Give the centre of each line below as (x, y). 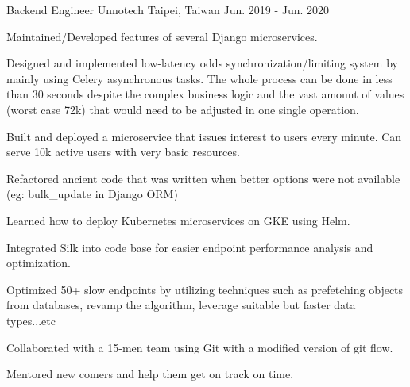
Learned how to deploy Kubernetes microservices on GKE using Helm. (178, 220)
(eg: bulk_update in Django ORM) (92, 194)
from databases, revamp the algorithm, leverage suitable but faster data (181, 305)
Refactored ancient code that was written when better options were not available (203, 178)
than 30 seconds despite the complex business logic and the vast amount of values (205, 94)
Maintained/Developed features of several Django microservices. (162, 36)
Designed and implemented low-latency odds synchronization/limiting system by (202, 63)
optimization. (39, 263)
